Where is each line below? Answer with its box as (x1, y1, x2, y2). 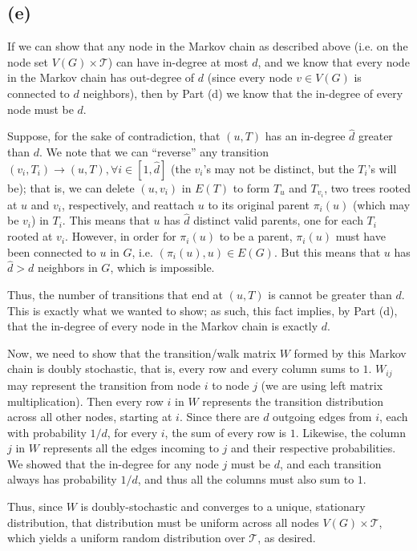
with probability (7, 423, 87, 440)
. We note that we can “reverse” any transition (38, 143, 269, 160)
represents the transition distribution (202, 392, 383, 409)
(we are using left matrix (261, 376, 383, 393)
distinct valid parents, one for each (193, 212, 363, 229)
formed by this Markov (294, 344, 407, 361)
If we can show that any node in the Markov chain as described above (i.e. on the (7, 38, 408, 55)
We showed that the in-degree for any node (7, 455, 219, 472)
